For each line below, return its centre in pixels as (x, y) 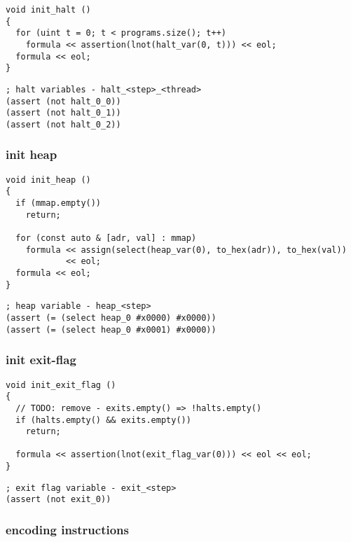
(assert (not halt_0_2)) (63, 124)
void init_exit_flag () (61, 385)
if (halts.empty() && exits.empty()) (103, 420)
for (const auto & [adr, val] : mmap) (106, 238)
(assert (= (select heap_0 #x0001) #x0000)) (111, 329)
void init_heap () (48, 180)
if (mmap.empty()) (58, 203)
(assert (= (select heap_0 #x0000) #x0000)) (111, 318)
